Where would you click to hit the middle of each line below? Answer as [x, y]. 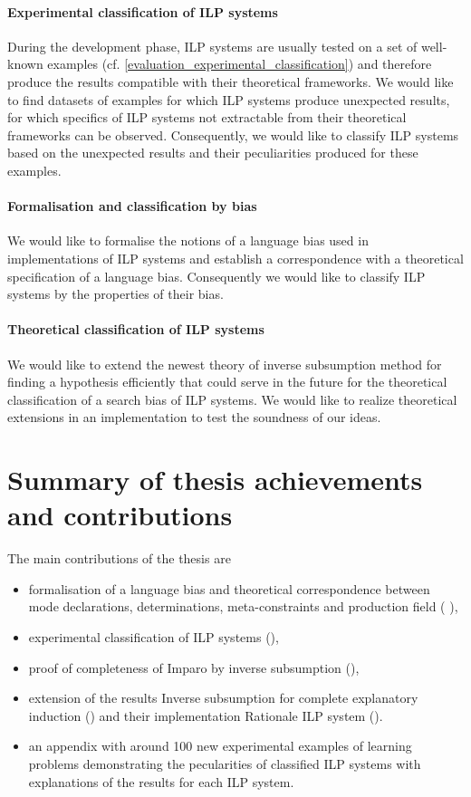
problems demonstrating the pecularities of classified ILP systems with [225, 763]
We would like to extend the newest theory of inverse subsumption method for [225, 364]
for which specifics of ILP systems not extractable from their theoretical [207, 117]
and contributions [120, 515]
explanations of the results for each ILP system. [161, 781]
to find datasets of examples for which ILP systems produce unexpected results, [229, 99]
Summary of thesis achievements [215, 480]
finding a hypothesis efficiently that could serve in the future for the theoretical [227, 382]
